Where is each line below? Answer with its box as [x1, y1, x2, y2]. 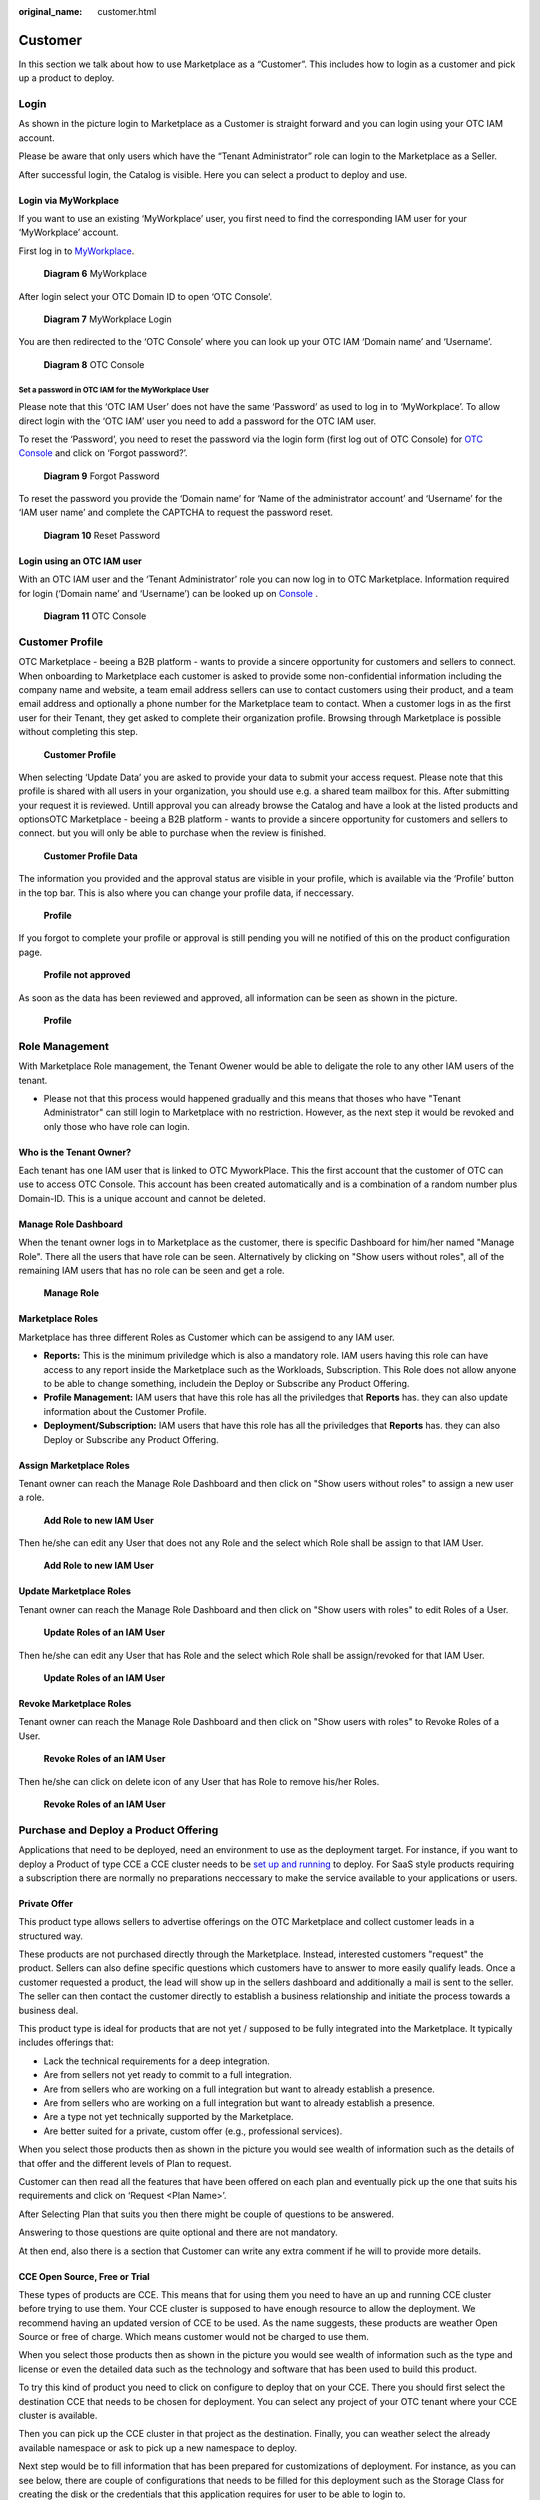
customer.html [97, 6, 157, 17]
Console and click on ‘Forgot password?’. [18, 447, 189, 459]
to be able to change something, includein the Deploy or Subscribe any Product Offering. [43, 1377, 410, 1389]
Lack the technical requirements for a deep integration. [43, 2055, 270, 2067]
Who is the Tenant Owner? [18, 1146, 132, 1158]
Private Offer [18, 1897, 74, 1909]
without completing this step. [18, 726, 139, 738]
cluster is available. [18, 2410, 98, 2422]
